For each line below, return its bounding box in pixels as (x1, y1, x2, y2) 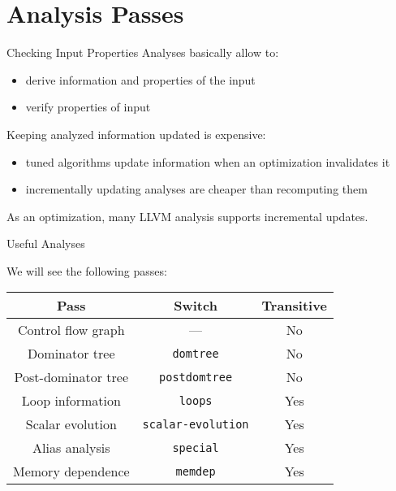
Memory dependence (13, 462, 130, 481)
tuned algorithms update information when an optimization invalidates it (25, 153, 390, 170)
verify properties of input (25, 98, 151, 115)
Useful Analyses (6, 235, 85, 252)
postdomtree (159, 370, 233, 384)
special (172, 441, 219, 454)
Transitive (261, 296, 327, 315)
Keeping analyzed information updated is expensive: (6, 125, 266, 142)
